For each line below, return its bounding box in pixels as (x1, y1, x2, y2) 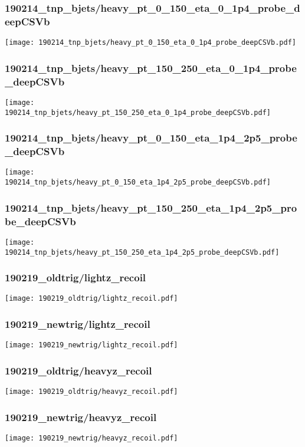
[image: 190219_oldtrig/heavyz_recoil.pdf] (5, 387, 178, 396)
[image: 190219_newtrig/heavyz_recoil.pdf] (5, 434, 178, 442)
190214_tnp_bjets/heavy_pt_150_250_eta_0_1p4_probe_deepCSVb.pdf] (5, 108, 271, 117)
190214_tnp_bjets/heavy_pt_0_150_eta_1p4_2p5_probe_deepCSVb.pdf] (5, 178, 271, 187)
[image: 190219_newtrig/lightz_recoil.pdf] (5, 341, 178, 350)
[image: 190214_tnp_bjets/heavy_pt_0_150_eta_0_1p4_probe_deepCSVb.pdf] (5, 38, 296, 47)
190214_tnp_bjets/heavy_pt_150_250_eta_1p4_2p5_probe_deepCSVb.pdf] (5, 248, 280, 257)
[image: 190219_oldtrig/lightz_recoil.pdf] (5, 294, 178, 303)
